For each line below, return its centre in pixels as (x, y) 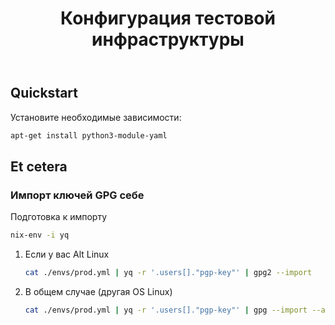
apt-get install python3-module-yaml (89, 135)
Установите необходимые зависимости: (96, 117)
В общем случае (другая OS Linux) (98, 291)
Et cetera (39, 166)
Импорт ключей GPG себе (77, 195)
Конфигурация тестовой (168, 18)
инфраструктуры (168, 39)
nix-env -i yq (40, 235)
